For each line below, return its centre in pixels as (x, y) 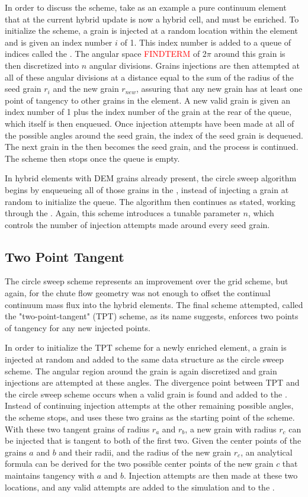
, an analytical (267, 452)
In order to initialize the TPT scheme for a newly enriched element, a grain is (146, 347)
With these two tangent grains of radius (77, 429)
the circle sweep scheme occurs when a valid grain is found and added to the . (146, 394)
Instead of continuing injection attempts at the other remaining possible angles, (149, 405)
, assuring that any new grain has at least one (219, 89)
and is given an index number (59, 42)
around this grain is (250, 54)
